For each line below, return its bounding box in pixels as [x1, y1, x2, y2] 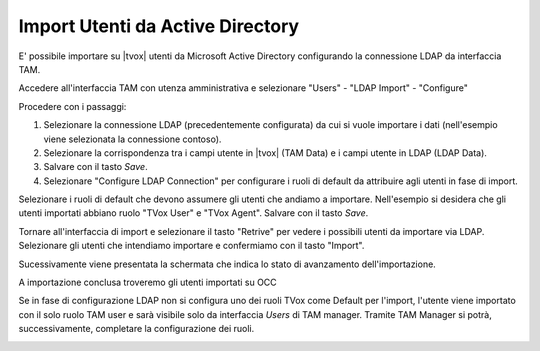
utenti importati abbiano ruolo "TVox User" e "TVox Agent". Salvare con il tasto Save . [18, 207, 369, 219]
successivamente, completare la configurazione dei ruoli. [18, 323, 255, 335]
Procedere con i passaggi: [18, 100, 127, 112]
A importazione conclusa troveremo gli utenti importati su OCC [18, 276, 277, 289]
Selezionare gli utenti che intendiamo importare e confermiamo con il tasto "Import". [18, 240, 365, 252]
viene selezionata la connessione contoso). [43, 133, 222, 145]
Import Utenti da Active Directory [18, 15, 300, 37]
